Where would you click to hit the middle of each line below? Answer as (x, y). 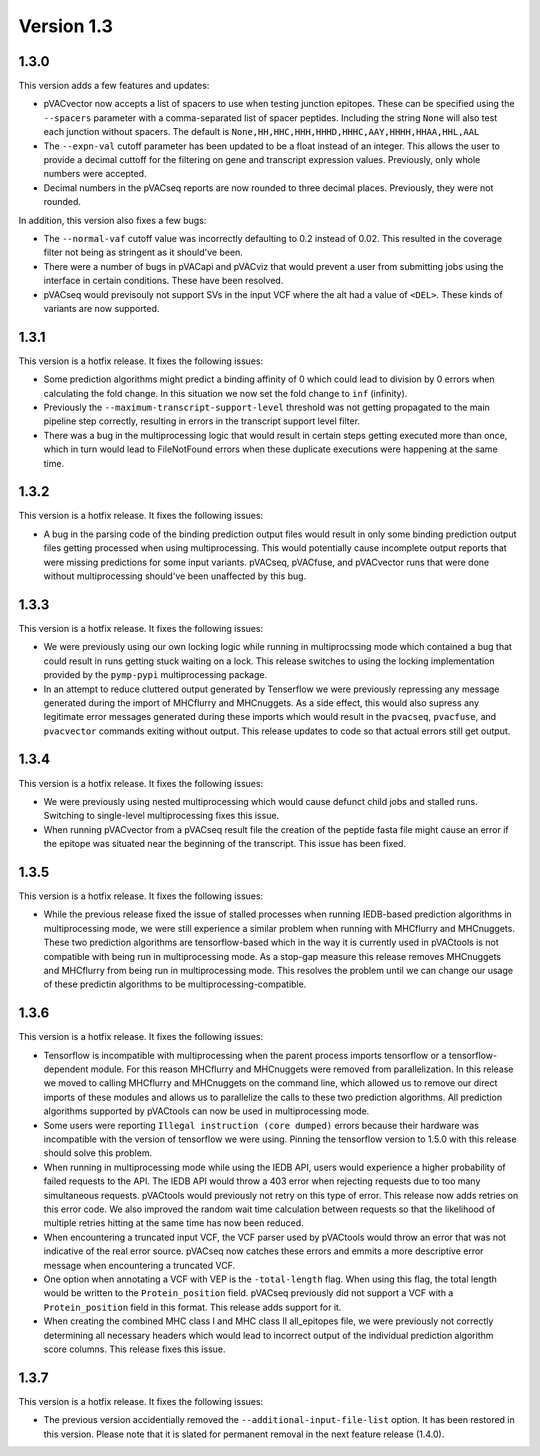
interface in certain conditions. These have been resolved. (163, 281)
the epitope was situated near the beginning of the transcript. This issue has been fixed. (225, 844)
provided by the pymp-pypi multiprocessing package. (155, 675)
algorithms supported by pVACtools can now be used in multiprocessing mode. (206, 1111)
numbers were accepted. (95, 174)
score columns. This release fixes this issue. (134, 1349)
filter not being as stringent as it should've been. (143, 252)
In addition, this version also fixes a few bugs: (112, 220)
